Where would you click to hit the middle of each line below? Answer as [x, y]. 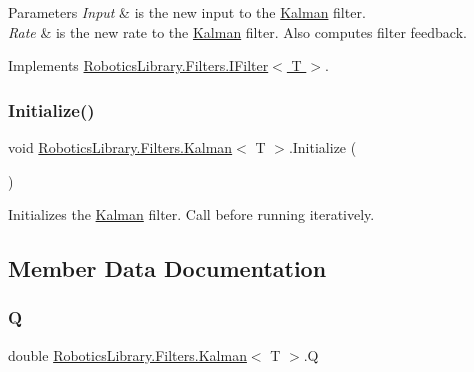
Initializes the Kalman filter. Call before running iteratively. [191, 214]
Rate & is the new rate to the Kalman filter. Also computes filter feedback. [237, 31]
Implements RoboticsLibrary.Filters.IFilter [138, 65]
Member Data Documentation [167, 268]
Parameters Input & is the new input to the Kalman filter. [187, 12]
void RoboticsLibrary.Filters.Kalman [120, 147]
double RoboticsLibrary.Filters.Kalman [127, 354]
